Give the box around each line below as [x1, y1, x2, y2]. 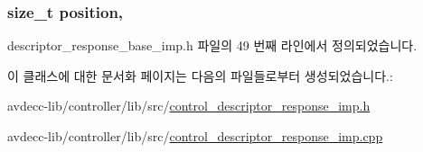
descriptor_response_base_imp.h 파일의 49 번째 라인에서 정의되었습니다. [7, 36, 418, 55]
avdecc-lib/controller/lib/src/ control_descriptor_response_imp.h [7, 96, 371, 115]
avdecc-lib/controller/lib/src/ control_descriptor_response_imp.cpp [7, 127, 383, 145]
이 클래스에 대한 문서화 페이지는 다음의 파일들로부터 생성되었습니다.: [7, 66, 393, 85]
